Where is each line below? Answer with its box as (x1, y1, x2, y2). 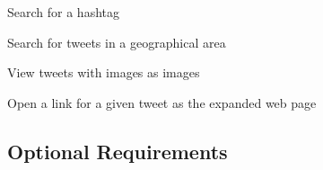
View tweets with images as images (7, 63, 200, 82)
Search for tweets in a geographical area (7, 32, 226, 51)
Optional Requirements (7, 137, 228, 165)
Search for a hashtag (7, 3, 119, 21)
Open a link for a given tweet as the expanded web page (7, 93, 317, 112)
